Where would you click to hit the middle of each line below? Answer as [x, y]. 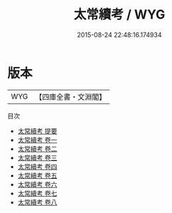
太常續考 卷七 [37, 193]
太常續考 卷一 [37, 140]
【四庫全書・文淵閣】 [71, 97]
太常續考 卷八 [37, 202]
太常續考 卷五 [37, 175]
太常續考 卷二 [37, 149]
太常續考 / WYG [119, 15]
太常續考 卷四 [37, 166]
